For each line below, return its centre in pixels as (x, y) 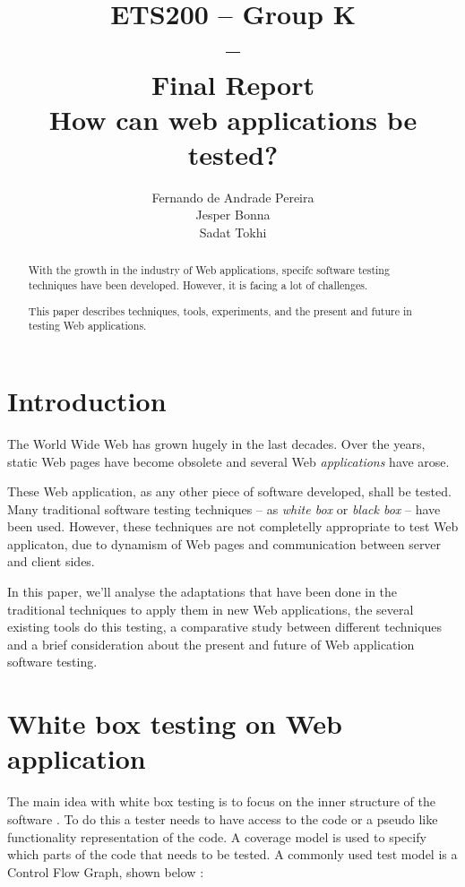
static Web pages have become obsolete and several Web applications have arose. (228, 461)
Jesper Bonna (233, 215)
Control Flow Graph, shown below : (106, 871)
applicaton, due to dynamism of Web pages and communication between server (224, 543)
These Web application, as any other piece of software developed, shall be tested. (229, 491)
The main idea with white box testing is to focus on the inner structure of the (221, 801)
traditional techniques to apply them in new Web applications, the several (211, 609)
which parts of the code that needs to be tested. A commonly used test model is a (232, 854)
